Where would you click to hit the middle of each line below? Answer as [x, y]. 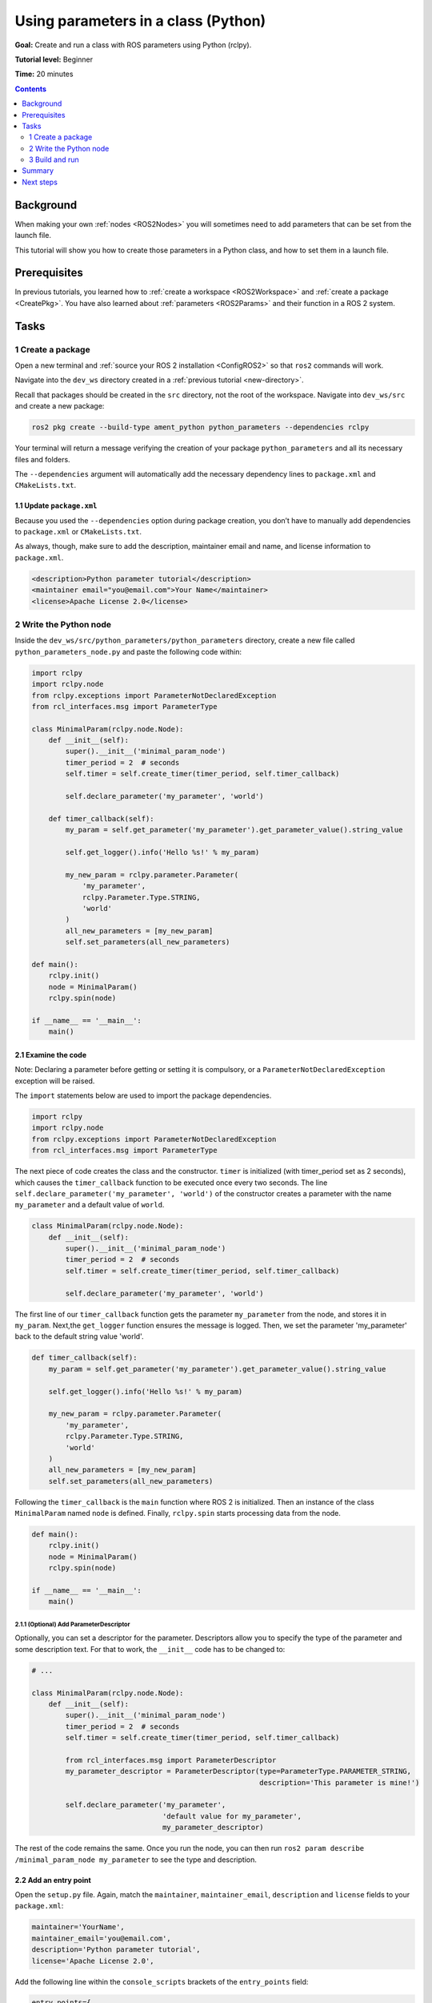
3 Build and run [54, 159]
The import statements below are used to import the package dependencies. [143, 1095]
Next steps [40, 182]
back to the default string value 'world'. [79, 1336]
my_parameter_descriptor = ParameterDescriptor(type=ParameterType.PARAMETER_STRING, [238, 1771]
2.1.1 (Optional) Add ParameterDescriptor [72, 1624]
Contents [31, 89]
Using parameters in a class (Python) [140, 21]
